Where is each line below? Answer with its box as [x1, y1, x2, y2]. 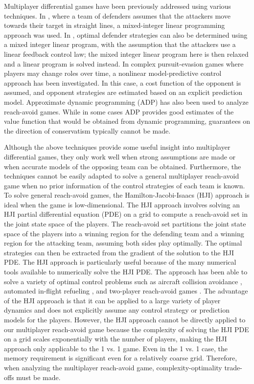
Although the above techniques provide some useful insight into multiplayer [4, 142, 231, 152]
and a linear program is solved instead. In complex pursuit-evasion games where [4, 58, 244, 68]
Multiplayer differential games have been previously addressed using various [4, 1, 231, 11]
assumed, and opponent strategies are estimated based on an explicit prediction [4, 87, 243, 97]
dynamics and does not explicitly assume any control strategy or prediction [4, 305, 230, 315]
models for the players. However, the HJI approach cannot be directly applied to [4, 315, 246, 324]
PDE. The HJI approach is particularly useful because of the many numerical [4, 257, 236, 267]
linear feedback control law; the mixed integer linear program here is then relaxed [4, 48, 249, 59]
